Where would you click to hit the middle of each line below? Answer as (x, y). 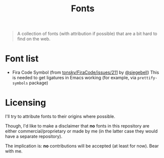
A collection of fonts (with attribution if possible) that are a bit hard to (87, 34)
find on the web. (34, 39)
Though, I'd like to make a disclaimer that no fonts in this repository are (77, 126)
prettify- (147, 78)
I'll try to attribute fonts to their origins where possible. (60, 117)
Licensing (26, 103)
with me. (14, 151)
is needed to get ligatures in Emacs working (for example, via (74, 78)
